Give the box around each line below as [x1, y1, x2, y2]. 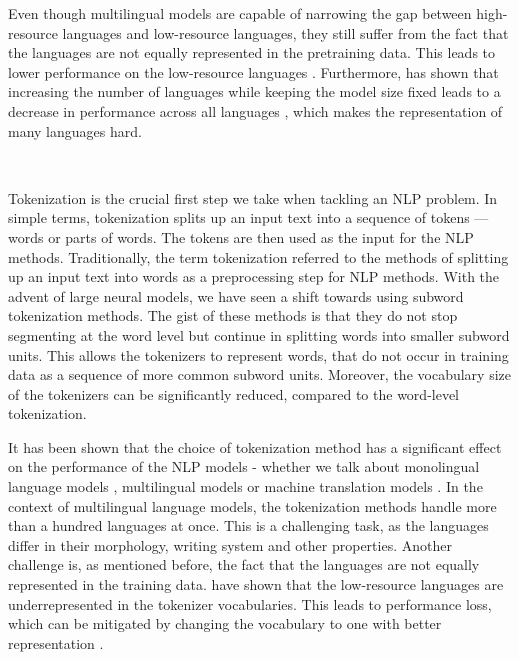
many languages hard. [8, 120, 142, 141]
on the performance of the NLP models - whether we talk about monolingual [8, 456, 480, 477]
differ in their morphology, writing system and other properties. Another [8, 534, 452, 555]
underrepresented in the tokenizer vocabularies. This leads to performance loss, [8, 593, 492, 614]
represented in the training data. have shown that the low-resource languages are [8, 574, 504, 595]
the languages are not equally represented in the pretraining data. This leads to [8, 42, 496, 63]
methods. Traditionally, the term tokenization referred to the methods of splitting [8, 246, 509, 267]
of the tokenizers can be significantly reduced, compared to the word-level [8, 383, 460, 404]
